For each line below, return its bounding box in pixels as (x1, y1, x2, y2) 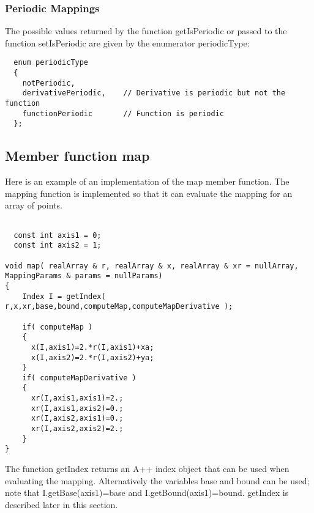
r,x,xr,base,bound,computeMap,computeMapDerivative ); (5, 302, 233, 311)
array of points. (5, 199, 62, 212)
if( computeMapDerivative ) (22, 373, 136, 382)
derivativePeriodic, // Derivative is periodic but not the (22, 89, 286, 98)
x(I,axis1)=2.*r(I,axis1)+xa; (31, 342, 154, 352)
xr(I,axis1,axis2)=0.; (31, 404, 124, 413)
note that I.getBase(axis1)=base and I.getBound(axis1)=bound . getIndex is (5, 486, 289, 499)
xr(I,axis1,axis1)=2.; (31, 394, 124, 403)
